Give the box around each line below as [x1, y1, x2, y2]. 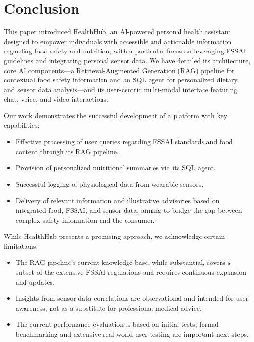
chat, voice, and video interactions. [4, 94, 108, 104]
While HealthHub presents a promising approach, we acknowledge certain [4, 231, 225, 241]
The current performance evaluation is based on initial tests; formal [15, 319, 219, 329]
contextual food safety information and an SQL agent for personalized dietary [4, 75, 238, 85]
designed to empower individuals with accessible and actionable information [4, 36, 232, 46]
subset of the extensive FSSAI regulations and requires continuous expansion [15, 267, 247, 277]
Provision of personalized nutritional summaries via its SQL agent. [15, 162, 216, 173]
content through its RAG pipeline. [15, 146, 119, 156]
